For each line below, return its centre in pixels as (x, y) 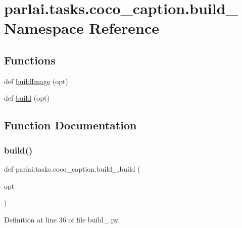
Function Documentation (70, 125)
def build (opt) (27, 98)
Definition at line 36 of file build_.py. (62, 219)
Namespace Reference (82, 28)
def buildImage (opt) (36, 81)
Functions (30, 60)
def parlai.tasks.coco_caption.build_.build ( (72, 168)
